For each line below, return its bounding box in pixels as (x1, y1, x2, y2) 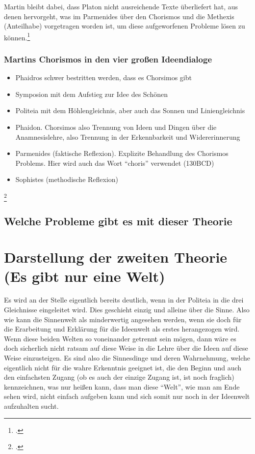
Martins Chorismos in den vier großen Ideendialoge (4, 53, 212, 65)
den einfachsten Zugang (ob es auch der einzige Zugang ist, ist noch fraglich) (4, 372, 234, 382)
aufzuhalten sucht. (4, 400, 59, 411)
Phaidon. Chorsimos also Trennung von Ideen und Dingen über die (15, 122, 217, 132)
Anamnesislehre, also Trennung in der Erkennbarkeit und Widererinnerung (15, 131, 240, 142)
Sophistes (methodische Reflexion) (15, 174, 119, 184)
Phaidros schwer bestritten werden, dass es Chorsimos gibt (15, 72, 192, 83)
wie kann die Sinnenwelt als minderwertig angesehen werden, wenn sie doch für (4, 314, 242, 324)
